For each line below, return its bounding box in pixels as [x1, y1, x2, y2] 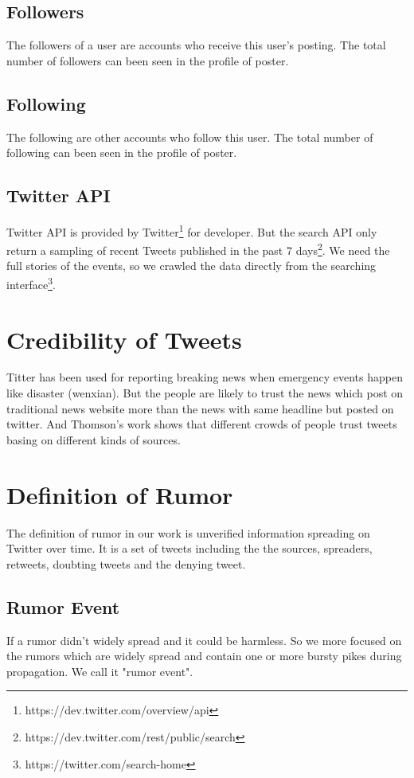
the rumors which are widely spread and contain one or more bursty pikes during [6, 647, 402, 664]
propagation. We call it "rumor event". [6, 663, 193, 679]
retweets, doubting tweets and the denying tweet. [6, 555, 246, 572]
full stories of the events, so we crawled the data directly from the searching [6, 257, 377, 274]
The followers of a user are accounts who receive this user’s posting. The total [6, 37, 386, 53]
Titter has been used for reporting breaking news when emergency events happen [6, 369, 403, 385]
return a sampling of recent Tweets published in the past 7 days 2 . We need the [6, 240, 390, 258]
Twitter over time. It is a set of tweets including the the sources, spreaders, [6, 540, 373, 557]
